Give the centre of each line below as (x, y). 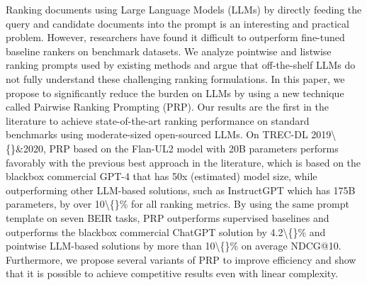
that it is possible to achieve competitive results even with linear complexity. (172, 273)
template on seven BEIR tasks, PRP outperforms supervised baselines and (168, 217)
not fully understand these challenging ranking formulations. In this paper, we (175, 78)
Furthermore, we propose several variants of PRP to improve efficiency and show (181, 259)
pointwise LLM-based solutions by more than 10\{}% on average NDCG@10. (174, 246)
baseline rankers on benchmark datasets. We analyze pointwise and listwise (169, 51)
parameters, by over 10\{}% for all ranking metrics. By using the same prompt (177, 204)
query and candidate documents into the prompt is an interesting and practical (177, 23)
